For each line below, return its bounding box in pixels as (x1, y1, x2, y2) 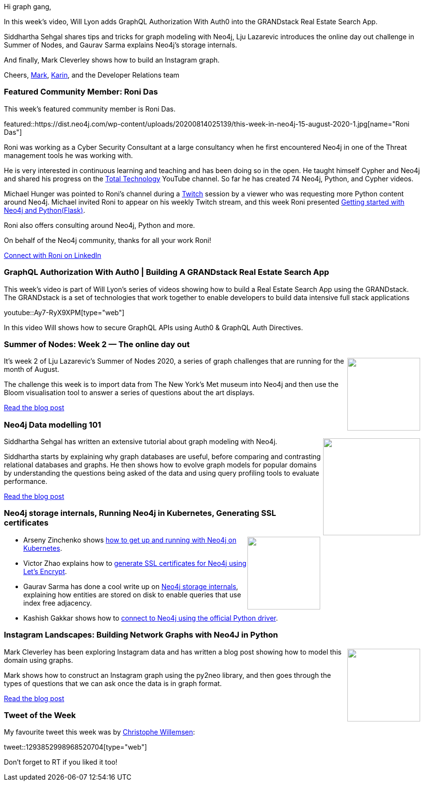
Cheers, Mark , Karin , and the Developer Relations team (4, 71, 179, 79)
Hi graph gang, (4, 2, 51, 11)
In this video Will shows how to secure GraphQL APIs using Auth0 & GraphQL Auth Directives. (4, 323, 303, 332)
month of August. (4, 365, 60, 374)
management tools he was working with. (4, 151, 133, 160)
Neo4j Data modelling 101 (4, 419, 101, 430)
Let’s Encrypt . (23, 567, 67, 576)
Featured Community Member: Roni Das (4, 87, 158, 97)
